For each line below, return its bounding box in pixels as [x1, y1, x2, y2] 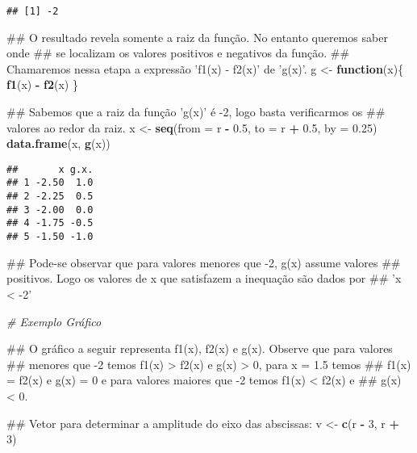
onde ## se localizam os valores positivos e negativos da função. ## [6, 44, 350, 61]
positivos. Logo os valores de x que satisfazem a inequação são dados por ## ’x [6, 270, 402, 287]
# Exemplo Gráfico [6, 312, 102, 329]
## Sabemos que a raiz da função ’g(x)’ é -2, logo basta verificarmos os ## [6, 103, 386, 120]
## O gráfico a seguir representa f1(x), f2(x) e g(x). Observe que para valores [6, 340, 393, 357]
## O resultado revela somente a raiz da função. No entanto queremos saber [6, 28, 388, 45]
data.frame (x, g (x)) [6, 135, 111, 152]
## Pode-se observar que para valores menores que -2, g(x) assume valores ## [6, 254, 401, 271]
